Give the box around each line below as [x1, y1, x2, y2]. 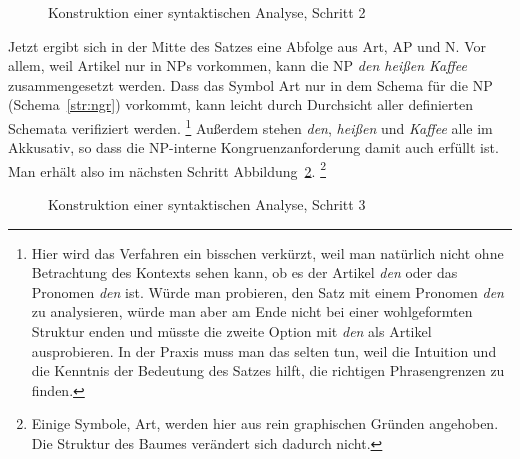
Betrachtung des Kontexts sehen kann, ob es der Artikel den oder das [31, 262, 458, 283]
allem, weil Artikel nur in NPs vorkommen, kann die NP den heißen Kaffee [8, 55, 467, 76]
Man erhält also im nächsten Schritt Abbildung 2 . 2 [8, 157, 327, 181]
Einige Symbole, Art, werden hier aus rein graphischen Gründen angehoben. [31, 413, 499, 434]
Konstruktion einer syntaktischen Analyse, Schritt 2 [48, 2, 366, 22]
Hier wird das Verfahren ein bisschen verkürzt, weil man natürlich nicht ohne [31, 242, 504, 263]
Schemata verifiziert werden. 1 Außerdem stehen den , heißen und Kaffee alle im [8, 114, 493, 138]
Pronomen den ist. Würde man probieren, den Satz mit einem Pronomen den [31, 281, 504, 302]
